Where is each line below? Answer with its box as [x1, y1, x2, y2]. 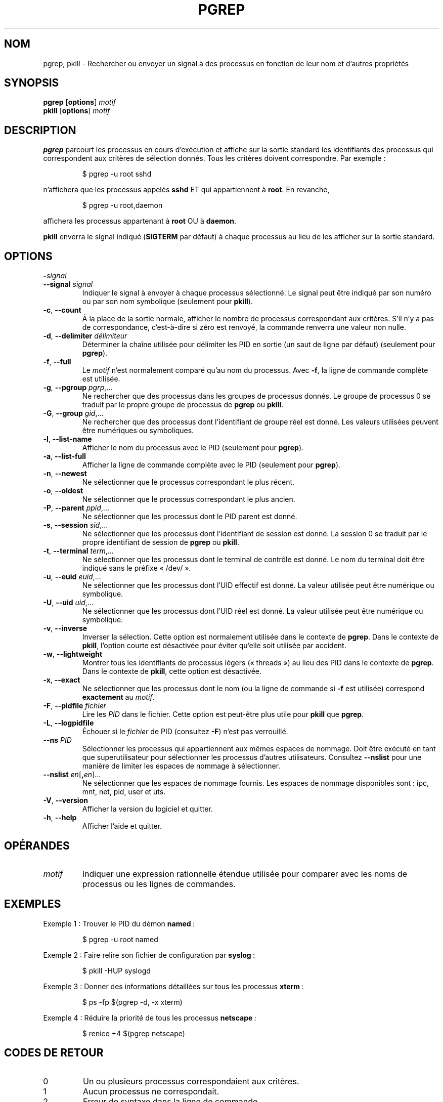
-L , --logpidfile [43, 718, 94, 728]
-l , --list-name [43, 435, 92, 444]
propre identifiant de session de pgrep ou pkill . [82, 538, 239, 547]
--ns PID [43, 736, 72, 745]
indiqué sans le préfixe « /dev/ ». [82, 564, 191, 573]
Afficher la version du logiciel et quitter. [82, 804, 213, 814]
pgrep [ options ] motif [43, 98, 116, 107]
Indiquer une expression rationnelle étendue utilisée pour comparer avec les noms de [82, 868, 408, 879]
